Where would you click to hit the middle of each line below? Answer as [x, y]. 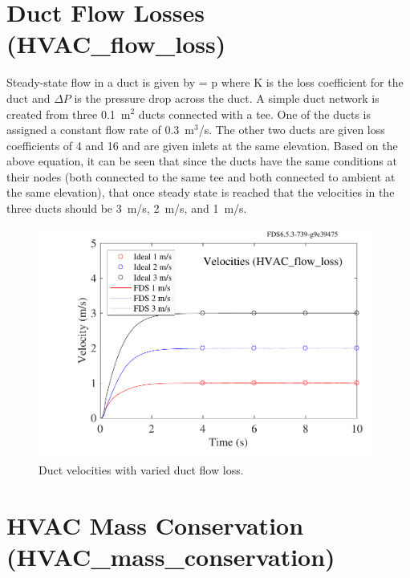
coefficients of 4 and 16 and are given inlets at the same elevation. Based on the [202, 145]
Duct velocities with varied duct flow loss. [141, 470]
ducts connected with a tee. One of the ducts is [254, 114]
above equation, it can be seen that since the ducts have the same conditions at [202, 161]
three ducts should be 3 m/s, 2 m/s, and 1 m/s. [127, 208]
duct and [28, 98]
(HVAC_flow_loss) [116, 44]
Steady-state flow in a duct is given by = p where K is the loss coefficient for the [205, 82]
